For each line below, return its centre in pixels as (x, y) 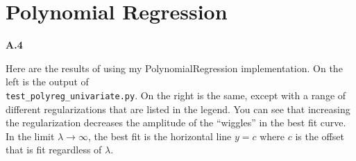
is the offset (320, 136)
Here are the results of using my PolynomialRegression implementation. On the (174, 68)
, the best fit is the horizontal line (160, 136)
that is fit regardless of (54, 150)
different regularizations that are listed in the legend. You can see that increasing (178, 109)
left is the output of (47, 82)
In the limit (30, 136)
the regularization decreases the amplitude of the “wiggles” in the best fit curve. (176, 122)
